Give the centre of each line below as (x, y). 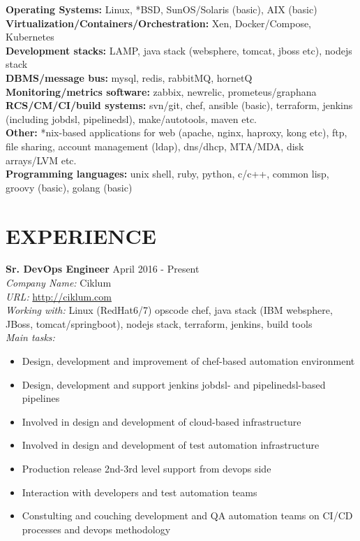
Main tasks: (30, 337)
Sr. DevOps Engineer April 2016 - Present (103, 269)
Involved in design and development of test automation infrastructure (171, 445)
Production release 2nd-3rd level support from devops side (147, 468)
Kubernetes (30, 37)
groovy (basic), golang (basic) (69, 187)
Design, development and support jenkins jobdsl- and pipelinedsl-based (174, 384)
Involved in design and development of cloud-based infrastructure (162, 421)
